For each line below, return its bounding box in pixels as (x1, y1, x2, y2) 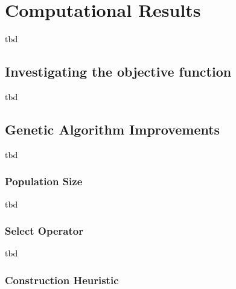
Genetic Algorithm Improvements (5, 119, 220, 138)
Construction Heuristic (5, 272, 119, 287)
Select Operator (5, 223, 83, 238)
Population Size (5, 174, 83, 189)
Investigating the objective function (5, 62, 232, 81)
